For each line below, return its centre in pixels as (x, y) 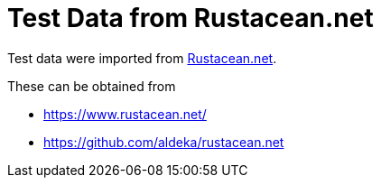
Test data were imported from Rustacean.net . (142, 58)
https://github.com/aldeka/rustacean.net (164, 142)
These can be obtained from (92, 86)
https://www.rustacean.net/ (125, 114)
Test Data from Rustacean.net (190, 18)
